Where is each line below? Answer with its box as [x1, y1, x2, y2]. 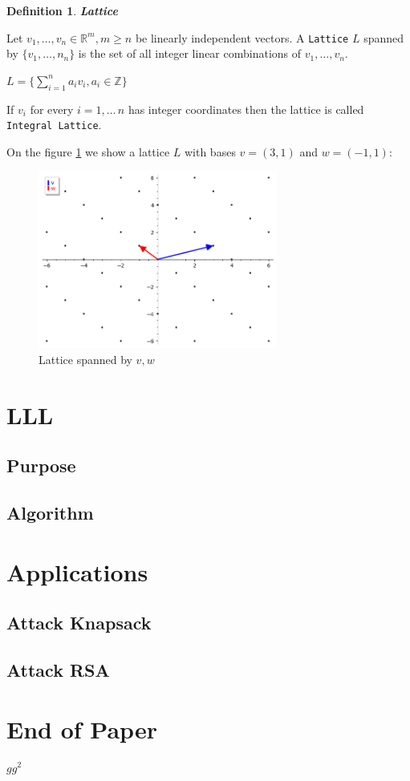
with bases [184, 143, 236, 160]
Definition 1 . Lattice [6, 2, 118, 18]
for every [30, 100, 74, 117]
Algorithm [6, 500, 94, 525]
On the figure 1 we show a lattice [6, 143, 170, 160]
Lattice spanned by [39, 350, 132, 367]
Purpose [6, 453, 76, 478]
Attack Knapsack [6, 610, 152, 635]
